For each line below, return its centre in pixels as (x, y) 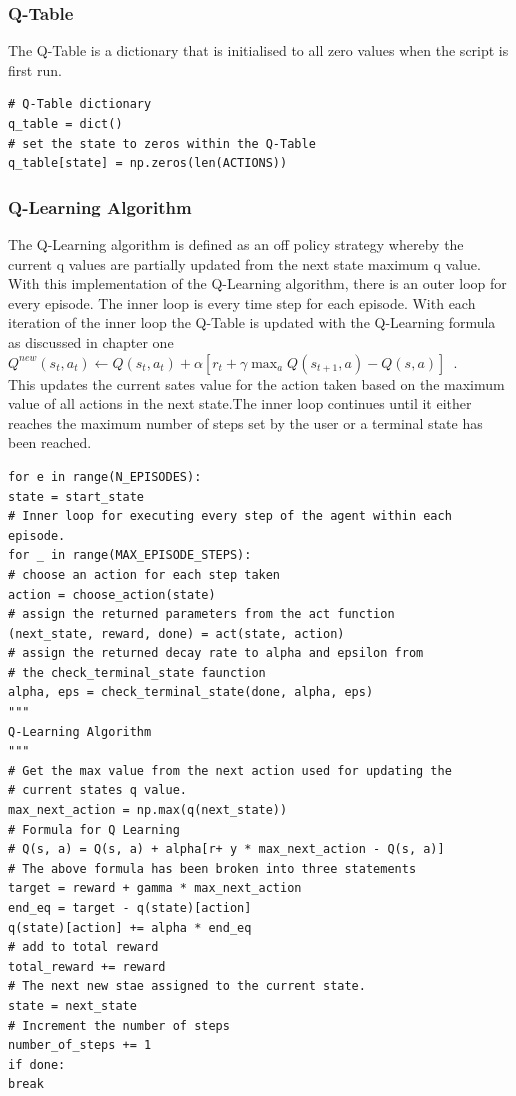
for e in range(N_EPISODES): (105, 476)
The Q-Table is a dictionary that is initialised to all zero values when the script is (258, 50)
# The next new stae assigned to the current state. (187, 986)
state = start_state (76, 496)
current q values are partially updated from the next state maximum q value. (244, 263)
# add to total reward (83, 947)
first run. (35, 69)
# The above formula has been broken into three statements (212, 868)
